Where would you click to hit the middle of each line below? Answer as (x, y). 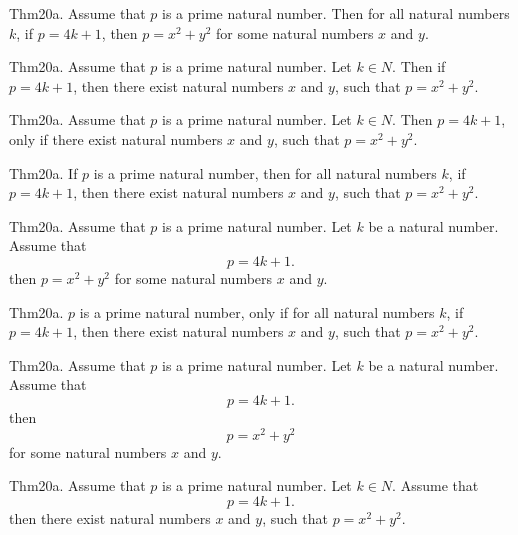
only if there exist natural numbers (116, 138)
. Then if (419, 66)
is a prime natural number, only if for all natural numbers (257, 311)
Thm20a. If (43, 172)
